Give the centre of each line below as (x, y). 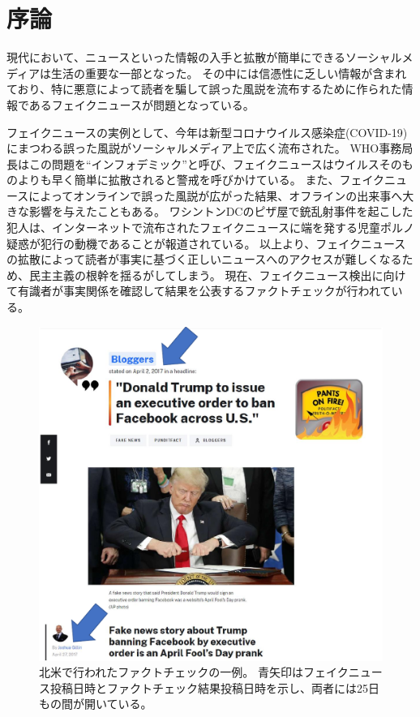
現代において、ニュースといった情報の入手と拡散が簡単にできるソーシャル (204, 57)
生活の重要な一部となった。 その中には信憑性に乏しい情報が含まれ (229, 73)
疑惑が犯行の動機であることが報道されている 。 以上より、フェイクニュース (206, 243)
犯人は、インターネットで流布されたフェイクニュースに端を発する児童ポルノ (211, 228)
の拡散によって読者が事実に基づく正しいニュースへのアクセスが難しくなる (204, 259)
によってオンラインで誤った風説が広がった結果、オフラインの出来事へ (216, 195)
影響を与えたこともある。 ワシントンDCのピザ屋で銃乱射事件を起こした (221, 211)
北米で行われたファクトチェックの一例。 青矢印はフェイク (194, 672)
